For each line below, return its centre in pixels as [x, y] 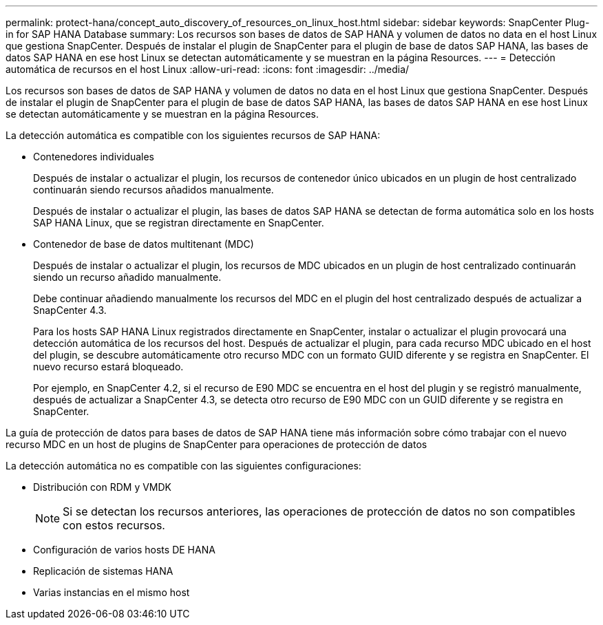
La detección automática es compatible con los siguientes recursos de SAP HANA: [193, 135]
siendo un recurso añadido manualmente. [127, 277]
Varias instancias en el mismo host [112, 592]
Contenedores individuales [94, 157]
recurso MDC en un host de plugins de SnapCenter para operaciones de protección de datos [216, 444]
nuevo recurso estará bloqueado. [108, 367]
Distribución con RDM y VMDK [103, 487]
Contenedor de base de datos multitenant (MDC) [144, 244]
